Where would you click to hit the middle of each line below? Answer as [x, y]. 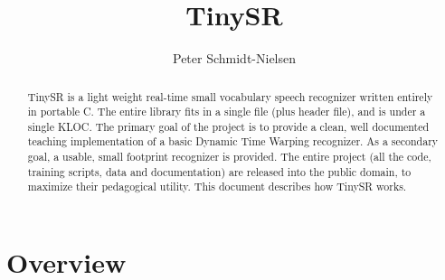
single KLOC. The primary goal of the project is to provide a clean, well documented [228, 126]
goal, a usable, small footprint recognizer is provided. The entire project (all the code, [229, 157]
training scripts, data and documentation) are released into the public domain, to [219, 171]
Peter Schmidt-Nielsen [234, 58]
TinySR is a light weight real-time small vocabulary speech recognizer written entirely [230, 96]
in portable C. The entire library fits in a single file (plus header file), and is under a [227, 112]
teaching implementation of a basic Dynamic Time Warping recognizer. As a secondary [233, 141]
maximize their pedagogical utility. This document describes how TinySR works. [217, 187]
